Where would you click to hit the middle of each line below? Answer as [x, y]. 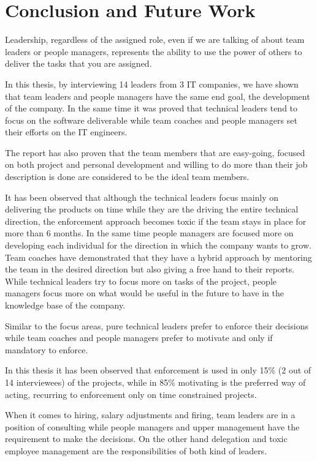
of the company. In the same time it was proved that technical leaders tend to [151, 108]
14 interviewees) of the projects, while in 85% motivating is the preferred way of [155, 382]
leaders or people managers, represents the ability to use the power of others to [154, 51]
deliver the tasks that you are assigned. [78, 63]
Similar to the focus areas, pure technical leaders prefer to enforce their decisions [157, 325]
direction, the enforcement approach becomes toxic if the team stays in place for [156, 221]
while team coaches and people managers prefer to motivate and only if [139, 338]
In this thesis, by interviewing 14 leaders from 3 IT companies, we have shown [152, 84]
